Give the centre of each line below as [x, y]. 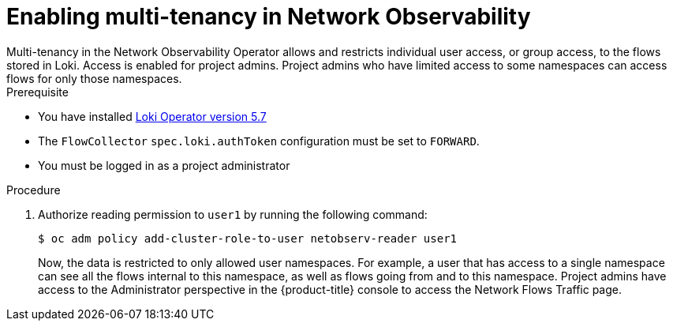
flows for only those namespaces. [94, 78]
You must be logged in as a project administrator [164, 165]
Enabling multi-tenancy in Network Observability [269, 17]
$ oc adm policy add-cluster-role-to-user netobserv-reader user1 [248, 238]
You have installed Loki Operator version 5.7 [152, 116]
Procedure [34, 190]
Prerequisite [37, 92]
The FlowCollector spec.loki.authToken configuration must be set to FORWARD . [259, 141]
